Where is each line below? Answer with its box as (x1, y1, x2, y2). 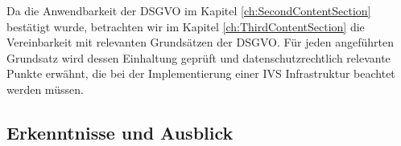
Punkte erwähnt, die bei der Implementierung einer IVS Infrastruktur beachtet (6, 65, 395, 82)
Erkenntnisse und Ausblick (6, 120, 234, 144)
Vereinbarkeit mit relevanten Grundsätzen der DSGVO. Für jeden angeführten (6, 34, 394, 51)
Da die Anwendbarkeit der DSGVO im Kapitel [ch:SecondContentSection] (6, 2, 371, 18)
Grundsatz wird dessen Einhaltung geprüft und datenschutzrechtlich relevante (6, 49, 391, 66)
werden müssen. (6, 80, 84, 97)
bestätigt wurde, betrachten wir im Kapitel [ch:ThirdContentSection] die (6, 18, 365, 34)
